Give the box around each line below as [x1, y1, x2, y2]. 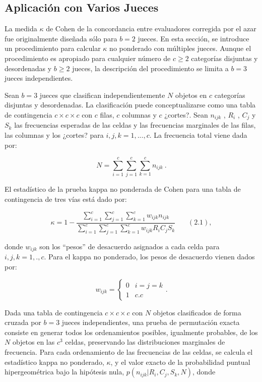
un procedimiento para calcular [5, 43, 101, 53]
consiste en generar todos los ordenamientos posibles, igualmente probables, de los [5, 326, 258, 337]
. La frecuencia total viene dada [149, 130, 247, 140]
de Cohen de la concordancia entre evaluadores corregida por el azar [46, 23, 256, 34]
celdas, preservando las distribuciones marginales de [65, 337, 225, 347]
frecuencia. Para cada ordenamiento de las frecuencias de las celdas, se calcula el [5, 346, 253, 357]
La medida [5, 23, 37, 34]
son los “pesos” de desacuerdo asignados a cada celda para [39, 241, 220, 251]
